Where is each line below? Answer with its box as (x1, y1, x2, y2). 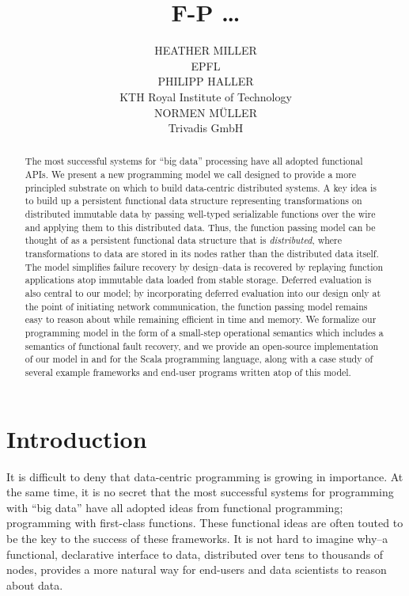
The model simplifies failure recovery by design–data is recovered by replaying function (25, 260, 384, 273)
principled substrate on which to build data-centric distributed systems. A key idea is (25, 180, 377, 194)
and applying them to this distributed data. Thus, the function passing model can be (25, 220, 376, 233)
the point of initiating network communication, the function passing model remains (25, 299, 368, 313)
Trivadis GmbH (168, 120, 244, 136)
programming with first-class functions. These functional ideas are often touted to (6, 514, 403, 531)
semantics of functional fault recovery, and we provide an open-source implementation (25, 339, 379, 352)
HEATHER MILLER (154, 42, 257, 59)
